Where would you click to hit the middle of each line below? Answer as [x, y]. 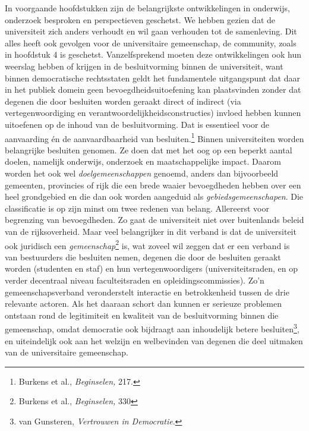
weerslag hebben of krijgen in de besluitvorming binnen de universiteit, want [144, 66]
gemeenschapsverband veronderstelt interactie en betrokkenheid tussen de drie [147, 292]
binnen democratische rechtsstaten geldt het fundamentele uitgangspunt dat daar [153, 78]
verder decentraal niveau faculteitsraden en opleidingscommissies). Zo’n [135, 280]
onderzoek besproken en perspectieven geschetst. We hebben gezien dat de [140, 19]
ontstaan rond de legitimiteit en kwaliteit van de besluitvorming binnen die [142, 315]
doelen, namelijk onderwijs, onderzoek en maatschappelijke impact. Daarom [143, 161]
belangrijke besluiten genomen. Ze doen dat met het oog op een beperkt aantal [149, 150]
